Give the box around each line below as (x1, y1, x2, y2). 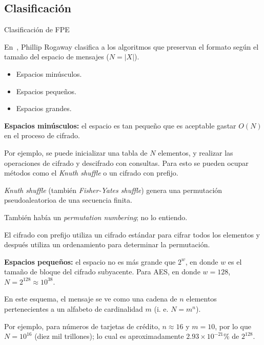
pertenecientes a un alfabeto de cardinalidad (4, 304, 143, 314)
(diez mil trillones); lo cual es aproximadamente (34, 331, 184, 341)
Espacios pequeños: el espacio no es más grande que (4, 256, 176, 267)
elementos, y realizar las (158, 147, 233, 158)
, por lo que (215, 320, 252, 331)
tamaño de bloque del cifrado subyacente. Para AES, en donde (4, 266, 200, 277)
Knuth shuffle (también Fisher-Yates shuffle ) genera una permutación (4, 184, 222, 195)
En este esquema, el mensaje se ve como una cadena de (4, 293, 177, 304)
